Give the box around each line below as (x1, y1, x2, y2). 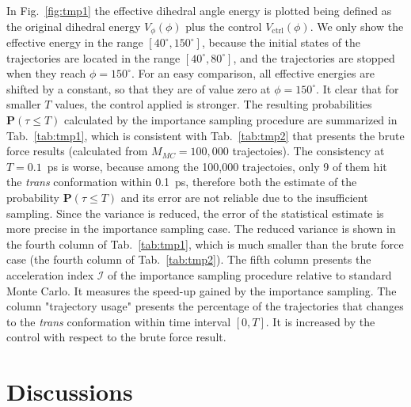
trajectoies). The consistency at (232, 143, 385, 159)
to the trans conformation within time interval (6, 313, 231, 329)
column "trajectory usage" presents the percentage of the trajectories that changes (6, 298, 404, 314)
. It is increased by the (265, 313, 375, 329)
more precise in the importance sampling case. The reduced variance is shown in (6, 220, 396, 237)
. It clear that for (316, 80, 399, 97)
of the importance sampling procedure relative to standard (108, 266, 392, 283)
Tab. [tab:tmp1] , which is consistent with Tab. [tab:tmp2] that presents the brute (6, 127, 405, 143)
